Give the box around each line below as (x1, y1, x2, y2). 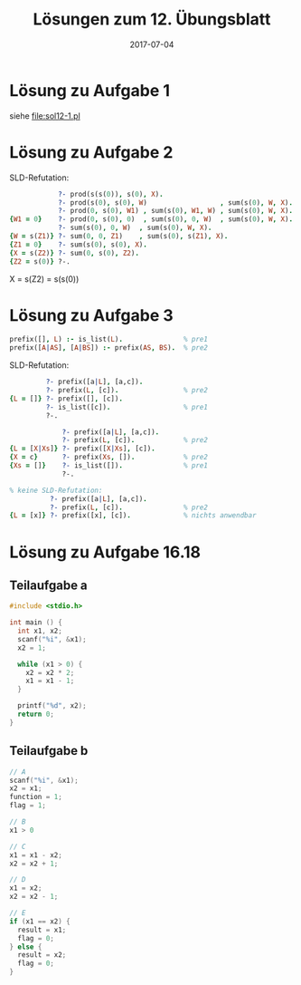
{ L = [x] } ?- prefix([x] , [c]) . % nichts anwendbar (9, 511, 257, 520)
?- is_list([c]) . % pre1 (45, 402, 208, 411)
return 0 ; (17, 710, 54, 719)
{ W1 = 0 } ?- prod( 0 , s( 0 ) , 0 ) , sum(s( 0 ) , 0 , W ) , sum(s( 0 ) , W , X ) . (9, 215, 294, 224)
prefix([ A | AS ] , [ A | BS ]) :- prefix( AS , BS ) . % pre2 (9, 343, 209, 352)
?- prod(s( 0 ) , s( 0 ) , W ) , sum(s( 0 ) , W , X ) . (57, 198, 294, 208)
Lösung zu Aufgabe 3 (9, 304, 174, 325)
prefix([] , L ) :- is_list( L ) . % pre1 (9, 335, 208, 344)
